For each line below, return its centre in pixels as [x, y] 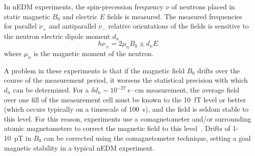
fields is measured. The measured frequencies [175, 16]
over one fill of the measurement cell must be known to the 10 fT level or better [125, 99]
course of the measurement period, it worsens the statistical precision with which [126, 80]
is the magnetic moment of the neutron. [94, 53]
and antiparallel [73, 26]
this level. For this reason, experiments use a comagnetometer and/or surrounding [128, 118]
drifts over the [219, 70]
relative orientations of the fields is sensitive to [179, 26]
